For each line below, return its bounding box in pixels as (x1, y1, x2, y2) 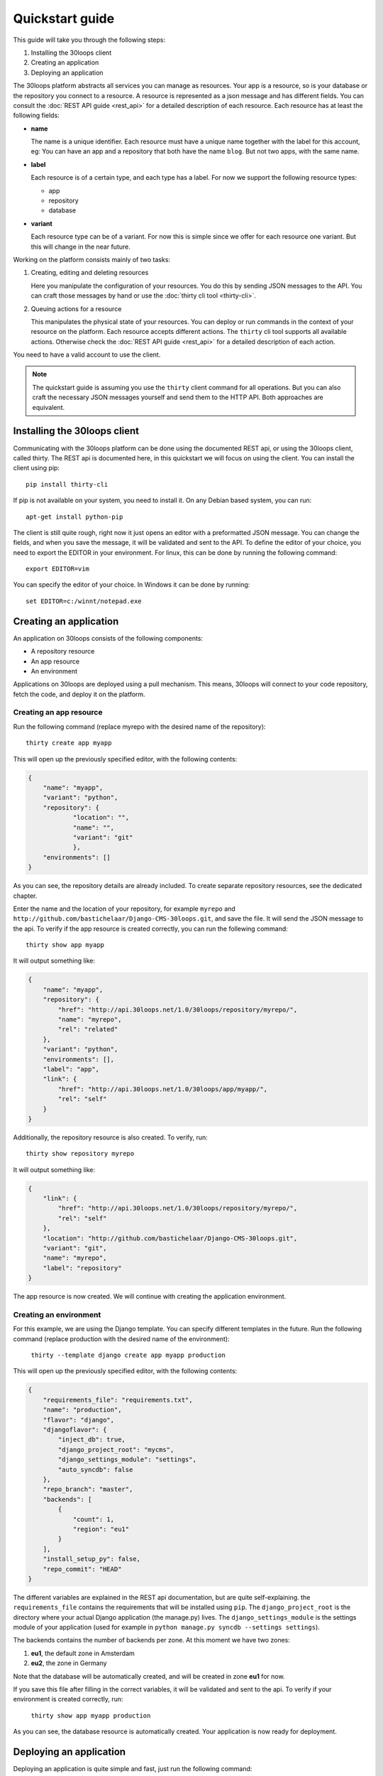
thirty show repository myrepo (26, 1149, 135, 1158)
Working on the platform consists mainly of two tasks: (13, 255, 170, 264)
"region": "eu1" (72, 1525, 130, 1533)
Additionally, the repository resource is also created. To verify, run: (13, 1133, 209, 1142)
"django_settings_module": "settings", (57, 1456, 196, 1463)
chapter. (13, 892, 38, 900)
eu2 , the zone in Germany (30, 1659, 107, 1667)
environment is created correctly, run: (13, 1695, 123, 1704)
